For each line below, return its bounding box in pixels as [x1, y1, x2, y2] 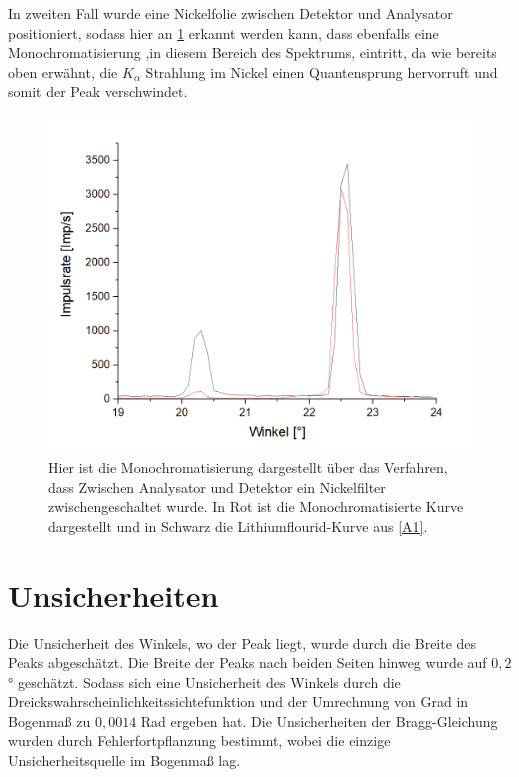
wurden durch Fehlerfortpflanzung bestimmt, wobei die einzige [8, 730, 391, 751]
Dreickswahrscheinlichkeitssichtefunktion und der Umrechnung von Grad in [8, 691, 469, 712]
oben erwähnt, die [8, 61, 118, 82]
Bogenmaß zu [8, 710, 91, 731]
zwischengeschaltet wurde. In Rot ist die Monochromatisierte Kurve [48, 496, 464, 517]
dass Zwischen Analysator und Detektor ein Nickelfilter [48, 476, 386, 497]
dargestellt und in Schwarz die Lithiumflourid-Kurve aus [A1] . [48, 515, 428, 536]
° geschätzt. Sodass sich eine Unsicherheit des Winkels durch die [8, 671, 401, 692]
